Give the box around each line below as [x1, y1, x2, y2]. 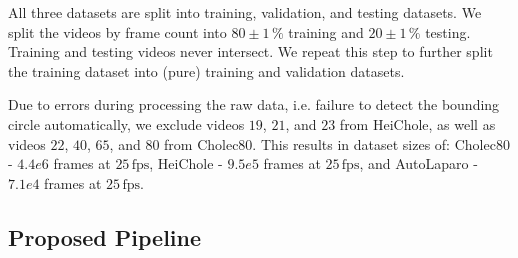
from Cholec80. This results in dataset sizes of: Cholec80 [164, 133, 510, 154]
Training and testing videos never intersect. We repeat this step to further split [8, 41, 493, 62]
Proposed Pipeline [8, 221, 202, 252]
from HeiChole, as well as [339, 113, 496, 134]
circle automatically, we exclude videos [8, 113, 245, 134]
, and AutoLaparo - [359, 153, 478, 174]
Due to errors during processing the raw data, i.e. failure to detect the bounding [8, 94, 500, 115]
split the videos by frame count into [8, 21, 227, 42]
